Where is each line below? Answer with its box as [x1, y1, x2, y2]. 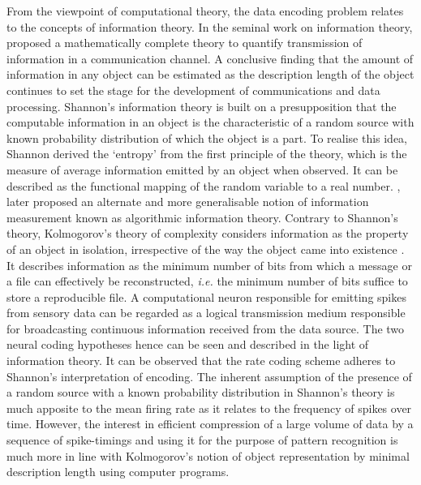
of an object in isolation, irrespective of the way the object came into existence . [6, 240, 405, 257]
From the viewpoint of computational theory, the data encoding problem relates [6, 2, 404, 19]
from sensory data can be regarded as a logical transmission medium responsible [6, 304, 406, 321]
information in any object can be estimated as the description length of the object [6, 66, 415, 83]
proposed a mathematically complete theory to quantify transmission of [6, 34, 363, 51]
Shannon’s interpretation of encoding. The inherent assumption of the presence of [6, 367, 412, 384]
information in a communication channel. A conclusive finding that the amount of [6, 49, 414, 67]
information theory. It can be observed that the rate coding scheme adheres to [6, 352, 396, 369]
